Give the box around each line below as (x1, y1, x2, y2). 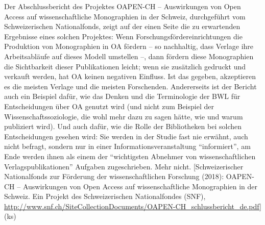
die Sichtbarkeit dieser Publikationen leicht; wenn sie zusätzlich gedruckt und (4, 61, 246, 71)
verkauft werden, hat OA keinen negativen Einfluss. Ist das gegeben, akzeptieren (4, 71, 256, 82)
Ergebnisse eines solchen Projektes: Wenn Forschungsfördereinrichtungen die (4, 31, 243, 41)
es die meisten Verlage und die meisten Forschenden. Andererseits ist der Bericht (4, 81, 257, 91)
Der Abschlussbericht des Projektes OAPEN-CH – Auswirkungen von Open (4, 1, 241, 11)
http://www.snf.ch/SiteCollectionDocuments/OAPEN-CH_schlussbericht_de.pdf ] (4, 201, 261, 211)
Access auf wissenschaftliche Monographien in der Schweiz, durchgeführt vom (4, 11, 246, 21)
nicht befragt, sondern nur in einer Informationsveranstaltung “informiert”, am (4, 141, 251, 152)
